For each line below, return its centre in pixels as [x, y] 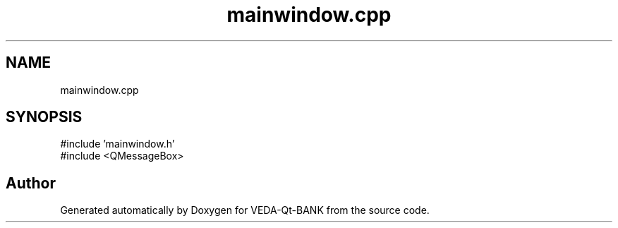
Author [31, 183]
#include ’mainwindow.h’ [117, 144]
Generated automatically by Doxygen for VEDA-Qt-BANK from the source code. [245, 210]
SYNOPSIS [44, 117]
